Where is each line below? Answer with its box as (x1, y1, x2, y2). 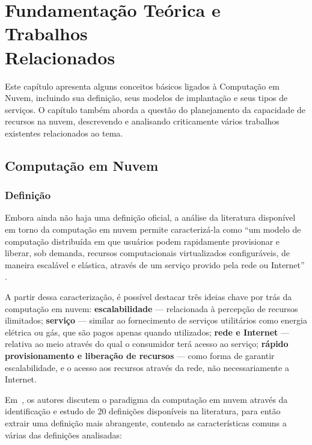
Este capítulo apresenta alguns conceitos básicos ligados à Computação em (5, 79, 280, 92)
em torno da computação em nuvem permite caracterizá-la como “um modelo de (5, 223, 301, 236)
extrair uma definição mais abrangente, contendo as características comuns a (5, 416, 287, 429)
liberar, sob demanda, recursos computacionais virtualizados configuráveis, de (5, 247, 290, 259)
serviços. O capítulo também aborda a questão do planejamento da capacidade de (5, 103, 306, 115)
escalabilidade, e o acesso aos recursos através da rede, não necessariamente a (5, 361, 289, 373)
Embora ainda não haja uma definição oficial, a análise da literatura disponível (5, 211, 296, 224)
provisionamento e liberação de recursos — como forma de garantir (5, 349, 275, 361)
